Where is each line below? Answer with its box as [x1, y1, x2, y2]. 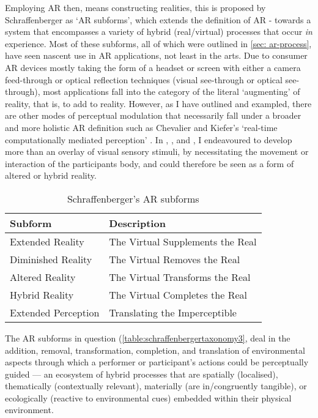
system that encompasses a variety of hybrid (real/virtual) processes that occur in [5, 25, 312, 38]
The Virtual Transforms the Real [109, 269, 251, 284]
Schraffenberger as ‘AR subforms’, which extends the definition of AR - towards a [5, 13, 311, 26]
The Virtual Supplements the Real [109, 234, 257, 248]
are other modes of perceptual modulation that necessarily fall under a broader [5, 109, 301, 122]
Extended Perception [10, 305, 100, 319]
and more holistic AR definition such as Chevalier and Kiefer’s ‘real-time [5, 121, 278, 133]
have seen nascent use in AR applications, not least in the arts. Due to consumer [5, 49, 308, 62]
